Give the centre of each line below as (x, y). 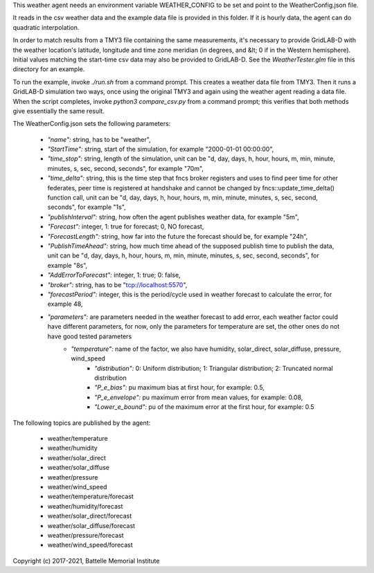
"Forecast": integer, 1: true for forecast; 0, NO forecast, (126, 227)
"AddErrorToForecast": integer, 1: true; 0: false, (114, 275)
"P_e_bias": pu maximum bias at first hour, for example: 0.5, (179, 388)
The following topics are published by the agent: (82, 423)
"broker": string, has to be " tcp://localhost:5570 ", (117, 284)
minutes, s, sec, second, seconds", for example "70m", (126, 168)
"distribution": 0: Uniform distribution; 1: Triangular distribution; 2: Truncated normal (214, 368)
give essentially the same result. (59, 111)
